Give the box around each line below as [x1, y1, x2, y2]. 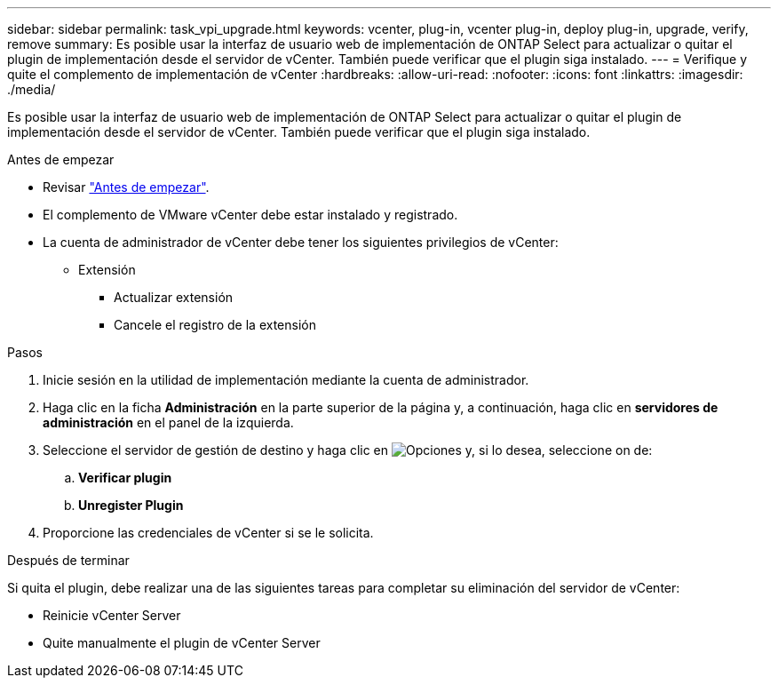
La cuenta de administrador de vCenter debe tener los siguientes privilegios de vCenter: [43, 235, 559, 250]
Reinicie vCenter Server [43, 608, 181, 623]
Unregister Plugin [78, 498, 184, 513]
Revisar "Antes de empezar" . [43, 179, 210, 195]
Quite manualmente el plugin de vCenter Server [43, 635, 321, 650]
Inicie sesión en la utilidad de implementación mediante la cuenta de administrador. [43, 372, 529, 387]
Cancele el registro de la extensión [114, 317, 316, 332]
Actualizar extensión [114, 290, 234, 305]
